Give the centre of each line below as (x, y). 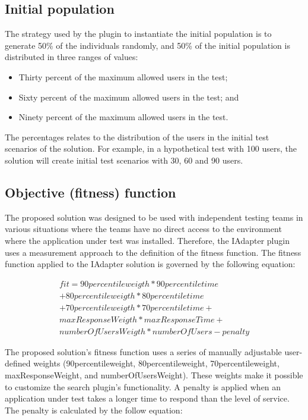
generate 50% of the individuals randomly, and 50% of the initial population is (147, 45)
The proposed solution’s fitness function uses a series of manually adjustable (143, 351)
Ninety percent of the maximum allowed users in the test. (123, 117)
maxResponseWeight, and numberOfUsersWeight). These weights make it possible (154, 375)
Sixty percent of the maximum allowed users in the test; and (129, 97)
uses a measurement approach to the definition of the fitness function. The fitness (153, 252)
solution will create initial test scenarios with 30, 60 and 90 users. (124, 160)
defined (18, 363)
